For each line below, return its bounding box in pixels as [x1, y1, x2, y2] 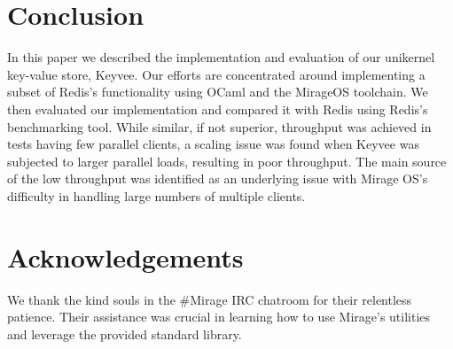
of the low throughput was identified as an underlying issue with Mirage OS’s [7, 169, 428, 188]
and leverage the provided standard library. [7, 324, 242, 343]
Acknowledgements [7, 238, 244, 275]
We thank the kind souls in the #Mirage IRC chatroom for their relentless [7, 290, 412, 308]
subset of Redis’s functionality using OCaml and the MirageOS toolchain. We [7, 82, 428, 101]
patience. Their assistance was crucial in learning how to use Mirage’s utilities [7, 307, 431, 326]
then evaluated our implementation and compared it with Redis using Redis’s [7, 99, 428, 118]
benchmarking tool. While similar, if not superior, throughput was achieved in [7, 117, 432, 136]
